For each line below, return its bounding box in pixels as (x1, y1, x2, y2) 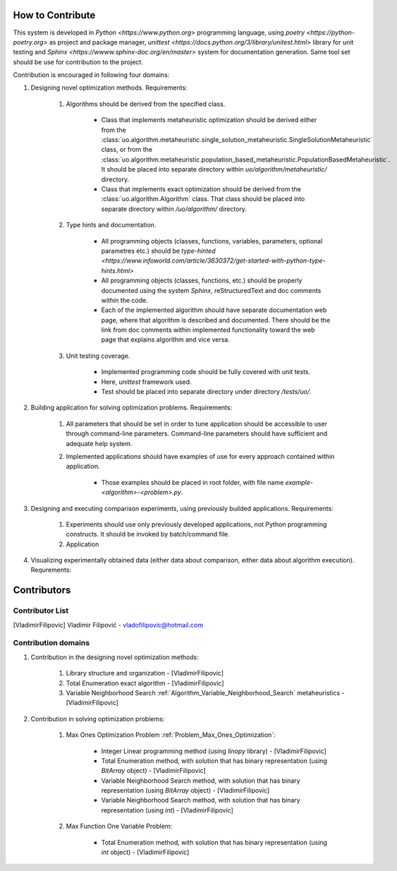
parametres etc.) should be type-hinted (101, 246, 216, 255)
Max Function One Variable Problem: (66, 822, 173, 831)
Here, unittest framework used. (101, 378, 192, 386)
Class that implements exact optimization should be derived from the (101, 184, 301, 193)
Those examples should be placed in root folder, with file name (101, 478, 284, 486)
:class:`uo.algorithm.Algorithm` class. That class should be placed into (101, 195, 305, 203)
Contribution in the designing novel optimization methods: (30, 653, 199, 661)
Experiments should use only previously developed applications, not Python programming (66, 519, 327, 529)
